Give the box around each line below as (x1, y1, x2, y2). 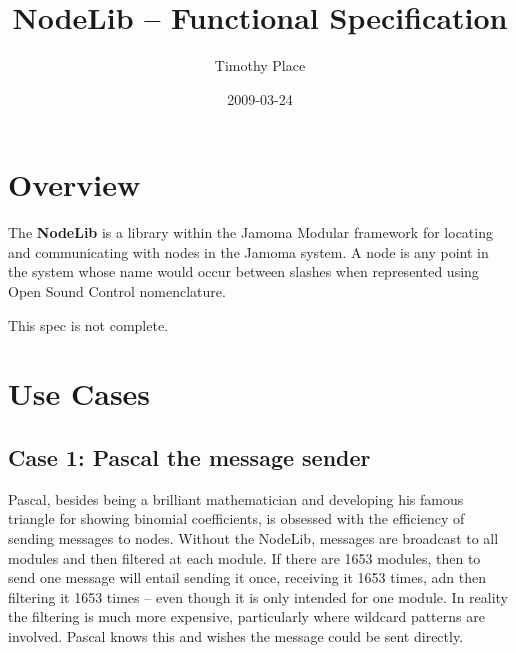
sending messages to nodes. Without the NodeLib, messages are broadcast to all (8, 527, 499, 548)
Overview (8, 164, 141, 205)
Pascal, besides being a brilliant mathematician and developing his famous (8, 488, 464, 509)
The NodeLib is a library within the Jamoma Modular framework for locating (8, 222, 493, 243)
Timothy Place (214, 55, 306, 76)
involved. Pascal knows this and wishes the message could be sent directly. (8, 625, 464, 646)
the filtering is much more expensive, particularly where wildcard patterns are (8, 606, 485, 627)
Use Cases (8, 373, 151, 414)
